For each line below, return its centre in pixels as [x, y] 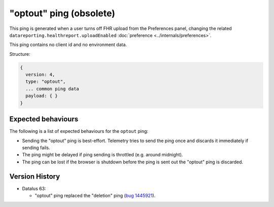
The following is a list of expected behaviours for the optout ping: [79, 131]
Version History [35, 176]
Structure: [20, 54]
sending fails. [36, 148]
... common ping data [53, 89]
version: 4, [40, 75]
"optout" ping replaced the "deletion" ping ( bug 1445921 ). [95, 196]
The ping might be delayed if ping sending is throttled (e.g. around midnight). [102, 155]
